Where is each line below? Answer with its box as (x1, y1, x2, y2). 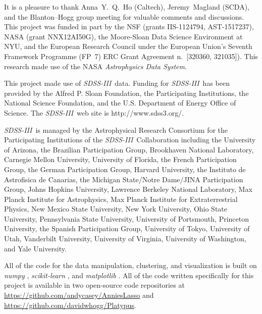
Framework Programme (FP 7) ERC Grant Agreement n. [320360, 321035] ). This (4, 50, 258, 61)
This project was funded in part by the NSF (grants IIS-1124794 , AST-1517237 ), (4, 21, 254, 32)
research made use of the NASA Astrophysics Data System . (4, 61, 187, 71)
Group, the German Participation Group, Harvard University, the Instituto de (4, 164, 246, 174)
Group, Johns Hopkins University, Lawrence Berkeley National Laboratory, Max (4, 184, 252, 194)
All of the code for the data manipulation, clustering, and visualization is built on (4, 260, 257, 271)
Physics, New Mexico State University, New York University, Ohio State (4, 203, 228, 214)
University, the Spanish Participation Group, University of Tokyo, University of (4, 223, 250, 234)
